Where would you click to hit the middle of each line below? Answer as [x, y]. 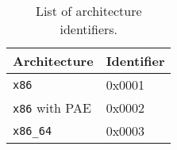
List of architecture [88, 11]
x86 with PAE [52, 108]
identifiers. [89, 29]
